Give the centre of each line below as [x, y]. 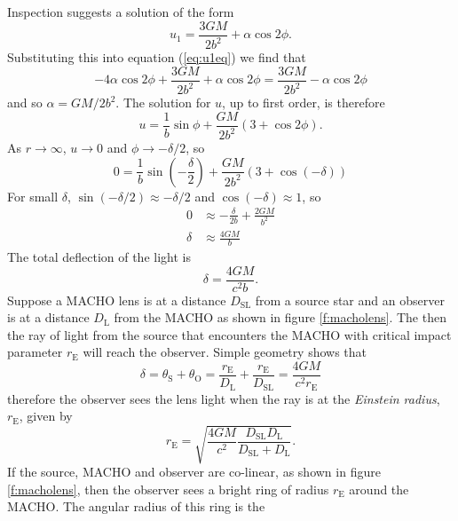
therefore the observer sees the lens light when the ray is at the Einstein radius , [224, 398]
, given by [46, 416]
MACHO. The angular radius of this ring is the [136, 506]
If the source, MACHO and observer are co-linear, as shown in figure [194, 472]
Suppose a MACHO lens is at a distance [117, 300]
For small [33, 196]
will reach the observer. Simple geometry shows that [225, 352]
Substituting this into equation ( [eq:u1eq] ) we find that [157, 57]
